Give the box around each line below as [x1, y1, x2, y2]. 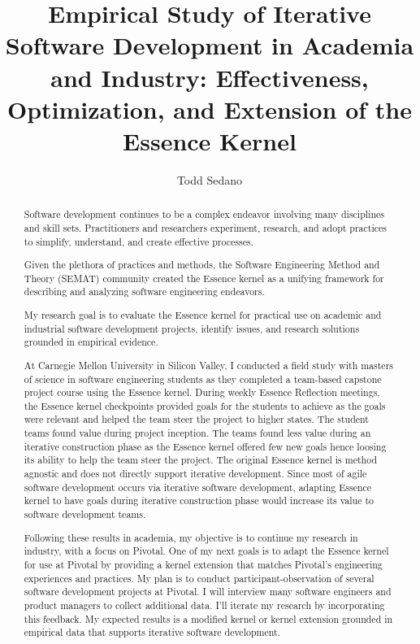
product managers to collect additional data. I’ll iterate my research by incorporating [24, 598, 385, 611]
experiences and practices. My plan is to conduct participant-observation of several [24, 571, 375, 585]
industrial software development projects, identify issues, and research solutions [24, 321, 360, 335]
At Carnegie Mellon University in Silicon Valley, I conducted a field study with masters [24, 358, 393, 372]
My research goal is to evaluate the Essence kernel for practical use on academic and [24, 307, 382, 321]
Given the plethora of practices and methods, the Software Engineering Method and [24, 258, 380, 272]
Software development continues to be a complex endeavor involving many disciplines [24, 207, 384, 221]
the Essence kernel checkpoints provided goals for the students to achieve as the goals [24, 398, 386, 412]
